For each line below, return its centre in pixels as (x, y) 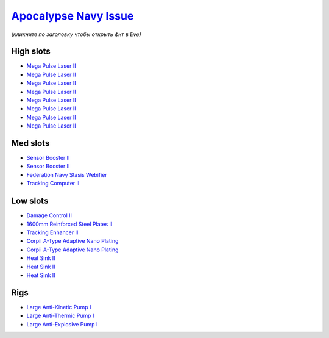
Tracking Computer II (53, 184)
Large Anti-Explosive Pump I (62, 324)
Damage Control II (49, 215)
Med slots (30, 143)
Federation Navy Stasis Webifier (67, 174)
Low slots (30, 201)
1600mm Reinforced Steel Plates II (69, 224)
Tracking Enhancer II (52, 232)
